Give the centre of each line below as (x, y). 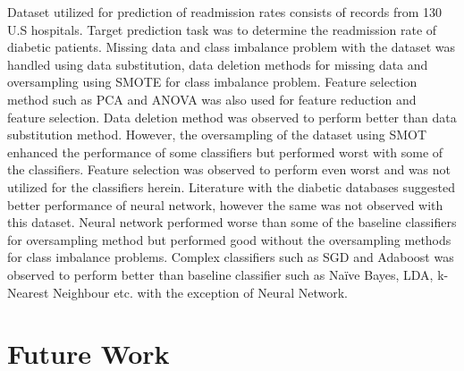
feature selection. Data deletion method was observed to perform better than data (232, 117)
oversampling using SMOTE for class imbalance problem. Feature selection (212, 82)
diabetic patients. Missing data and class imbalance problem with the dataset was (232, 47)
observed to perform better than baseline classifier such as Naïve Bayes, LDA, (220, 274)
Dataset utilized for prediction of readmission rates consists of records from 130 (225, 12)
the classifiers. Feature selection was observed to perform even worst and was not (229, 169)
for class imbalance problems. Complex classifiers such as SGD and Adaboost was (231, 257)
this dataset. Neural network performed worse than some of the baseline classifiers (232, 222)
